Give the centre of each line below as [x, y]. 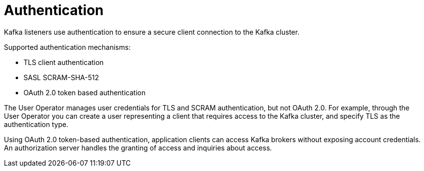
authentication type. [36, 124]
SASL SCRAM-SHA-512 [61, 77]
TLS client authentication [64, 62]
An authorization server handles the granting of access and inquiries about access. [138, 148]
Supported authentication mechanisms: [67, 47]
